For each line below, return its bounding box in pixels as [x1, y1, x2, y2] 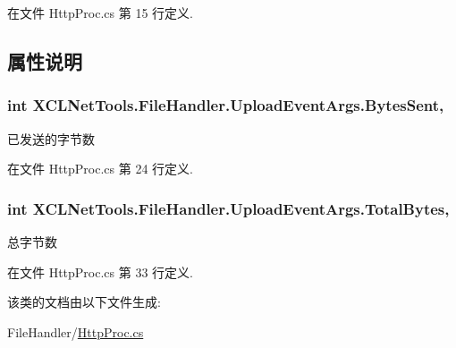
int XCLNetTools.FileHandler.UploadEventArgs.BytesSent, [7, 94, 444, 116]
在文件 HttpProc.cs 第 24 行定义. [7, 159, 193, 178]
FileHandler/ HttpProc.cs [7, 322, 144, 341]
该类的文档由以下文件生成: [7, 293, 161, 311]
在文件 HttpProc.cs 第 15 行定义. [7, 4, 193, 21]
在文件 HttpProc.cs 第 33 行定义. [7, 262, 193, 281]
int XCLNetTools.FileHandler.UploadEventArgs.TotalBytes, [7, 197, 450, 219]
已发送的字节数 [7, 129, 95, 148]
